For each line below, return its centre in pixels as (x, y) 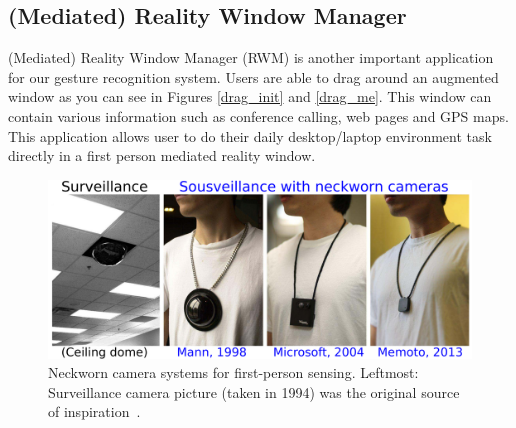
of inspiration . (94, 411)
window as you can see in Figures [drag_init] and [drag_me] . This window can (250, 96)
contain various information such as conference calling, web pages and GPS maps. (258, 115)
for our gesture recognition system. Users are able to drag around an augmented (253, 76)
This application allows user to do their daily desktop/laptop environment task (250, 135)
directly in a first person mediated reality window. (162, 155)
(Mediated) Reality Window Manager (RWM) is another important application (251, 57)
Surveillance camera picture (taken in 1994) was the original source (254, 391)
